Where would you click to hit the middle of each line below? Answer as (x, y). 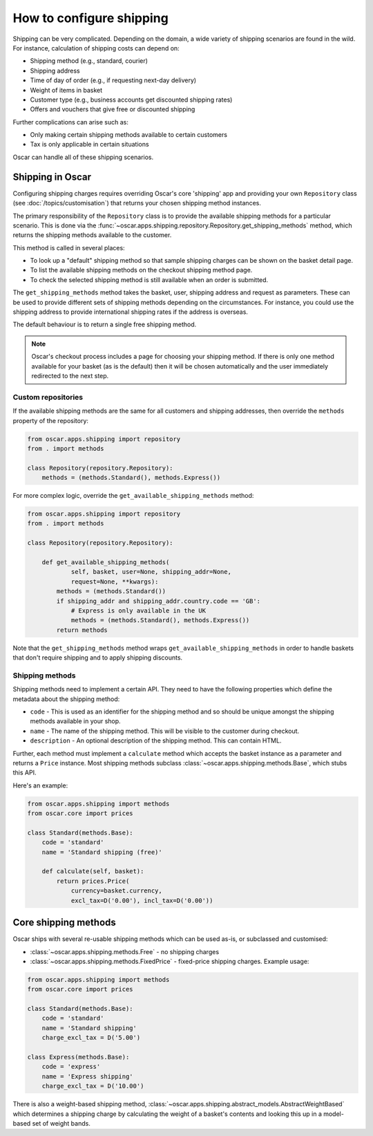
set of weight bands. (61, 1123)
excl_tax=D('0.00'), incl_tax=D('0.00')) (142, 900)
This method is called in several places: (69, 248)
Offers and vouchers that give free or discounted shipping (113, 109)
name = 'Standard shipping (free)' (102, 852)
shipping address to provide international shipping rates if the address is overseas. (131, 312)
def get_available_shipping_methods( (106, 562)
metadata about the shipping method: (66, 699)
